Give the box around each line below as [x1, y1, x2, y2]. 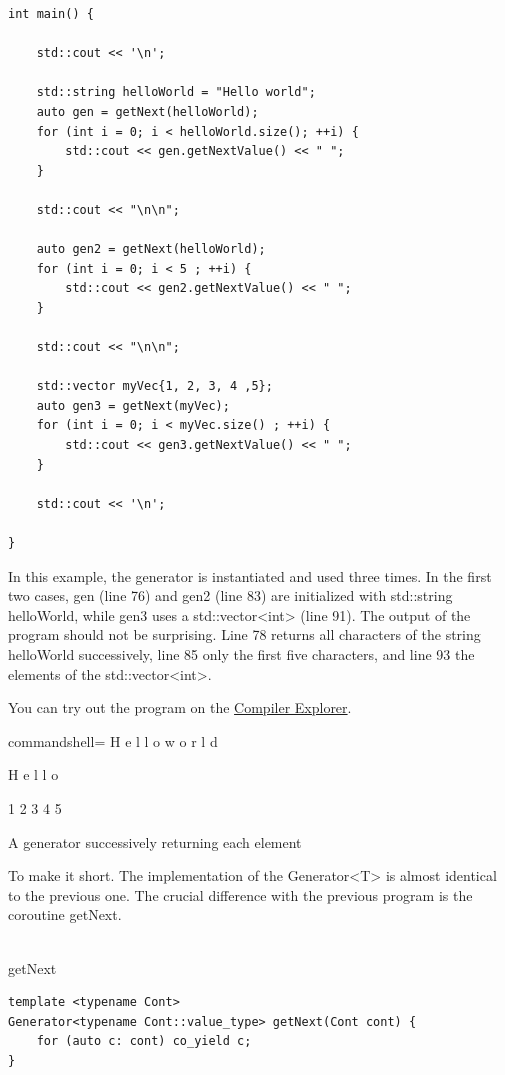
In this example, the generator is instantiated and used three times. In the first [8, 565, 492, 586]
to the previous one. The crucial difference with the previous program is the [8, 884, 473, 905]
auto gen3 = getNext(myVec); [36, 398, 230, 413]
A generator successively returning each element [8, 831, 302, 852]
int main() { [8, 7, 94, 21]
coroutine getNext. [8, 904, 122, 925]
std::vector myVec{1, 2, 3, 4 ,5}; [36, 379, 273, 394]
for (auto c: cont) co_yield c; [36, 1034, 252, 1049]
